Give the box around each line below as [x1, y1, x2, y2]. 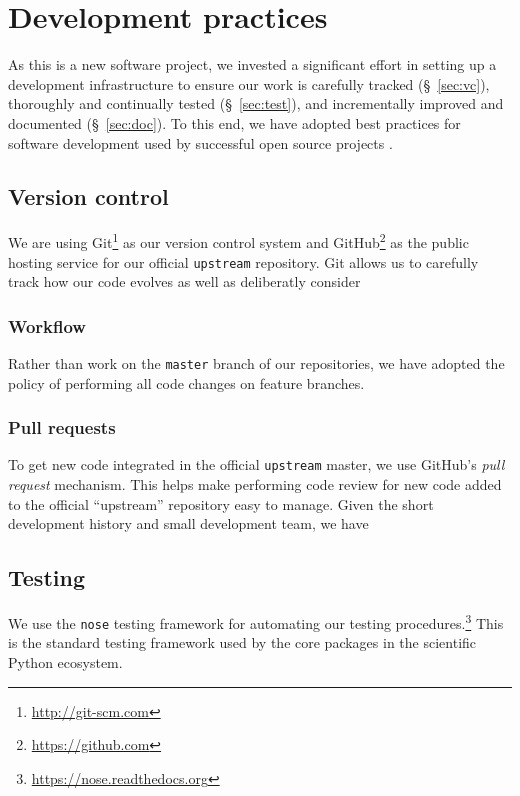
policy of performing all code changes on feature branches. [8, 372, 365, 393]
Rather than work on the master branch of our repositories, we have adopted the [8, 353, 505, 374]
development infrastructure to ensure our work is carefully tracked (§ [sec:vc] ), [8, 73, 490, 94]
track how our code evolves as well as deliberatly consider [8, 271, 361, 292]
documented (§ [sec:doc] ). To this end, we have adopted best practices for [8, 112, 461, 133]
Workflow [8, 313, 86, 338]
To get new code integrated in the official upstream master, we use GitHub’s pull [8, 454, 505, 475]
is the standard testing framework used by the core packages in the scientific [8, 632, 477, 653]
